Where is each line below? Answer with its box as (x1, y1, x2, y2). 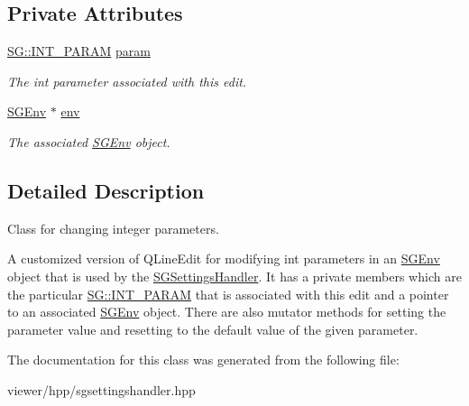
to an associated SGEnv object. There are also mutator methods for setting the (7, 302, 446, 321)
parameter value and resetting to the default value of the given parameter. (7, 319, 418, 338)
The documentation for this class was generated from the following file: (7, 350, 400, 369)
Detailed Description (7, 176, 205, 204)
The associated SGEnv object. (7, 132, 170, 151)
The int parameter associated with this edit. (7, 71, 247, 90)
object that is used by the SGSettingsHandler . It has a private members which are (7, 266, 462, 285)
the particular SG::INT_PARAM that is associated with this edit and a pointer (7, 284, 449, 303)
